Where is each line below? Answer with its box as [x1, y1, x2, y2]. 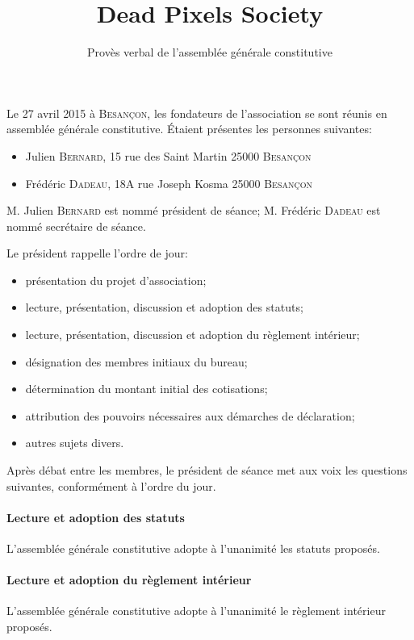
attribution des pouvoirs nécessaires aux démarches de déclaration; [25, 407, 355, 424]
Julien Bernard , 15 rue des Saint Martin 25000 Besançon [25, 147, 312, 164]
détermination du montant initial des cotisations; [25, 380, 268, 397]
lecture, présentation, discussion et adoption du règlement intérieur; [25, 326, 360, 343]
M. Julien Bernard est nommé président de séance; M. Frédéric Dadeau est [6, 202, 381, 219]
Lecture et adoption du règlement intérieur [6, 571, 252, 588]
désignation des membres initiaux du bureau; [25, 353, 248, 370]
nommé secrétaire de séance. [6, 217, 146, 234]
